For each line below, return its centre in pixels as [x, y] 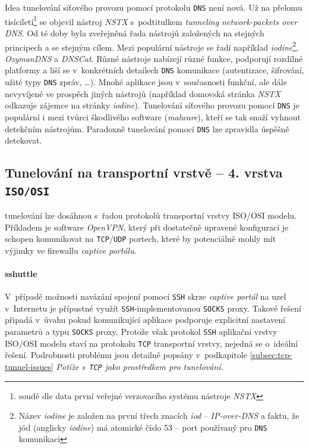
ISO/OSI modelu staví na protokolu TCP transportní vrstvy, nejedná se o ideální [151, 343]
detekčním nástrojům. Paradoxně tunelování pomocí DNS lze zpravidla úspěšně [147, 128]
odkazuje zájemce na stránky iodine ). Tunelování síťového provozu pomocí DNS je [152, 105]
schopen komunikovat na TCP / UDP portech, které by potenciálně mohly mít [141, 239]
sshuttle [21, 273]
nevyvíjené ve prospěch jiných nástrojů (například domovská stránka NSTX [143, 93]
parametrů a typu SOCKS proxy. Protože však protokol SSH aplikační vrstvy [141, 332]
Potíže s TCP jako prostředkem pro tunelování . [140, 366]
